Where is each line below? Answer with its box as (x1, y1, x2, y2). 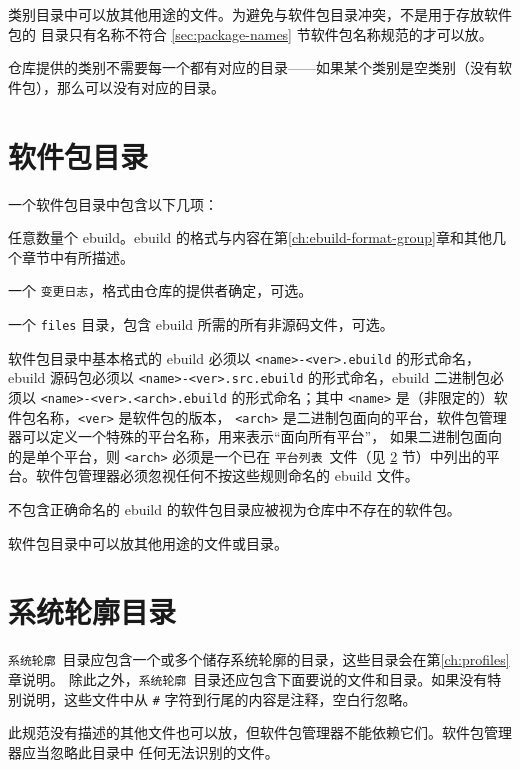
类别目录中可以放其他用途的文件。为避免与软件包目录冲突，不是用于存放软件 (8, 4, 512, 24)
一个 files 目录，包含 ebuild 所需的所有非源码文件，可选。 (8, 313, 394, 334)
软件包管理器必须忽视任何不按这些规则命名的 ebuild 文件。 (35, 465, 419, 486)
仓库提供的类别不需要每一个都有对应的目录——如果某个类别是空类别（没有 (8, 57, 498, 78)
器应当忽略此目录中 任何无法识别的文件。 (8, 741, 279, 762)
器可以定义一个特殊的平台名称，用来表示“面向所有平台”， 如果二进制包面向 (8, 426, 502, 447)
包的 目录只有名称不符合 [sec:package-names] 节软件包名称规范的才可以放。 (8, 23, 493, 44)
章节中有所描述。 (21, 246, 134, 267)
